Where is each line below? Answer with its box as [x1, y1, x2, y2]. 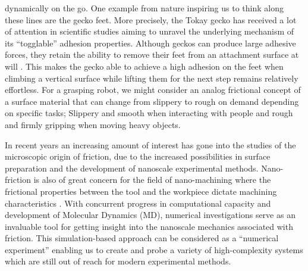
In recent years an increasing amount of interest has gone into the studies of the [5, 138, 296, 151]
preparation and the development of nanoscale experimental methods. [5, 161, 259, 174]
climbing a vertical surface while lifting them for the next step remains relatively [5, 71, 298, 84]
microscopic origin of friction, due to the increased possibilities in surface [5, 150, 271, 163]
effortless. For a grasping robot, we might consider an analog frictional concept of [5, 83, 301, 96]
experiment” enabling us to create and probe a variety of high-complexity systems [5, 243, 303, 256]
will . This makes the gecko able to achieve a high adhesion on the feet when [5, 60, 284, 72]
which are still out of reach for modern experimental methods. [5, 255, 231, 267]
